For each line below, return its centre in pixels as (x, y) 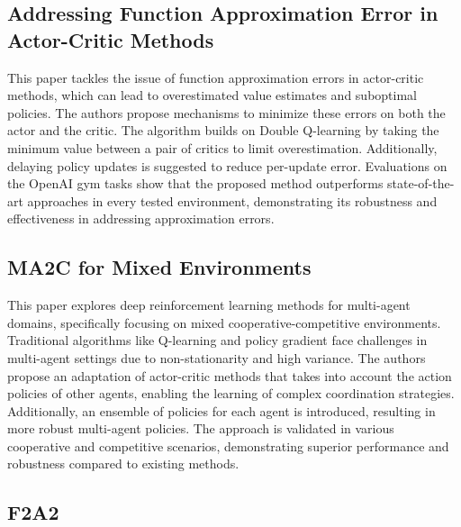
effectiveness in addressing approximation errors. (141, 218)
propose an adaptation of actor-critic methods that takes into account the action (230, 375)
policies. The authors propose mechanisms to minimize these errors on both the (226, 112)
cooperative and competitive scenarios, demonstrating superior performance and (228, 445)
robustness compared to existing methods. (123, 463)
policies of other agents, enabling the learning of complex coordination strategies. (231, 393)
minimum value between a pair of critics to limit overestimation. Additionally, (222, 147)
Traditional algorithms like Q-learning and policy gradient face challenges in (217, 340)
